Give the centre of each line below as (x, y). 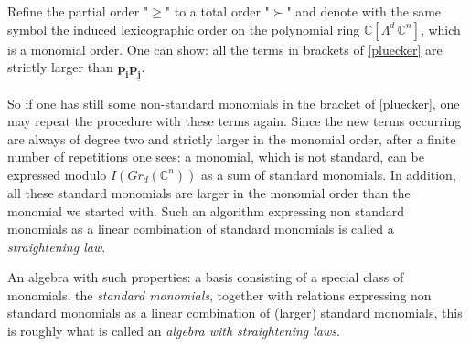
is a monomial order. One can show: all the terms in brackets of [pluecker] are (225, 49)
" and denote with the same (364, 11)
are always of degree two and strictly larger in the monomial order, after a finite (232, 138)
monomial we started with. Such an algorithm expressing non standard (206, 210)
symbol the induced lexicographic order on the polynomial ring (184, 29)
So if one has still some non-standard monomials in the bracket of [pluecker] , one (234, 103)
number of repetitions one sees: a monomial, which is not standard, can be (216, 157)
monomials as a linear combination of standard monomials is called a (201, 229)
